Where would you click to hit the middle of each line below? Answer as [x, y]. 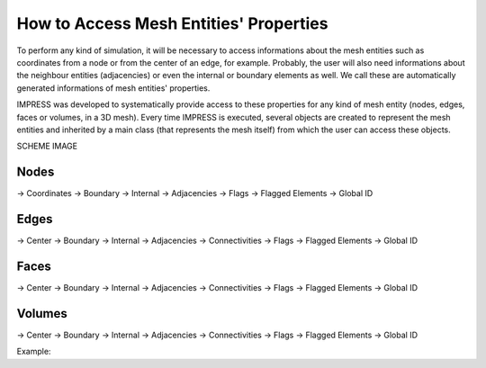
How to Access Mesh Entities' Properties [172, 23]
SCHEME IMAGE [47, 146]
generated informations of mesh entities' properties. [113, 88]
